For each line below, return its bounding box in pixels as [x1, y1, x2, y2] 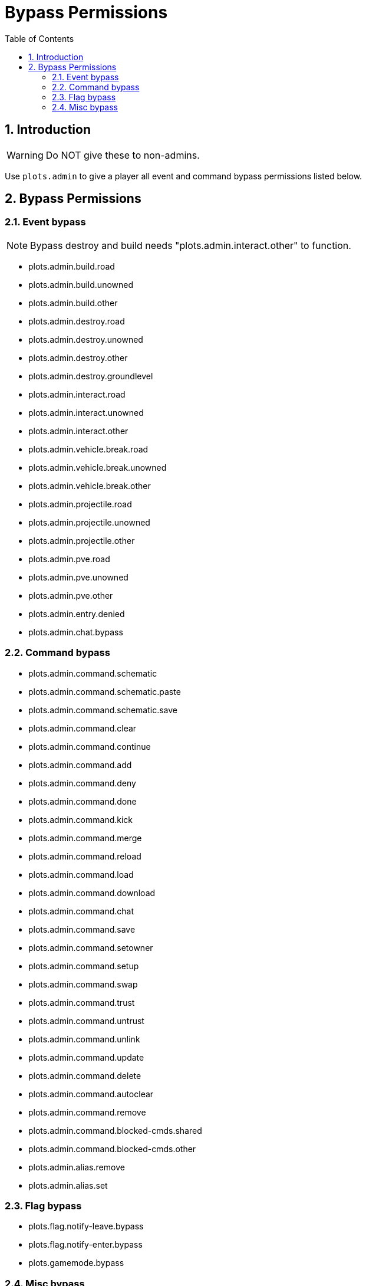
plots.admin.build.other [28, 297, 118, 308]
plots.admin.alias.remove [28, 1162, 125, 1172]
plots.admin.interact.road [28, 389, 126, 399]
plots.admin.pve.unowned [28, 572, 128, 582]
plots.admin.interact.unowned [28, 407, 144, 418]
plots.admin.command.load [28, 869, 134, 880]
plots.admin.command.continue [28, 741, 151, 752]
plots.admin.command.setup [28, 960, 139, 971]
